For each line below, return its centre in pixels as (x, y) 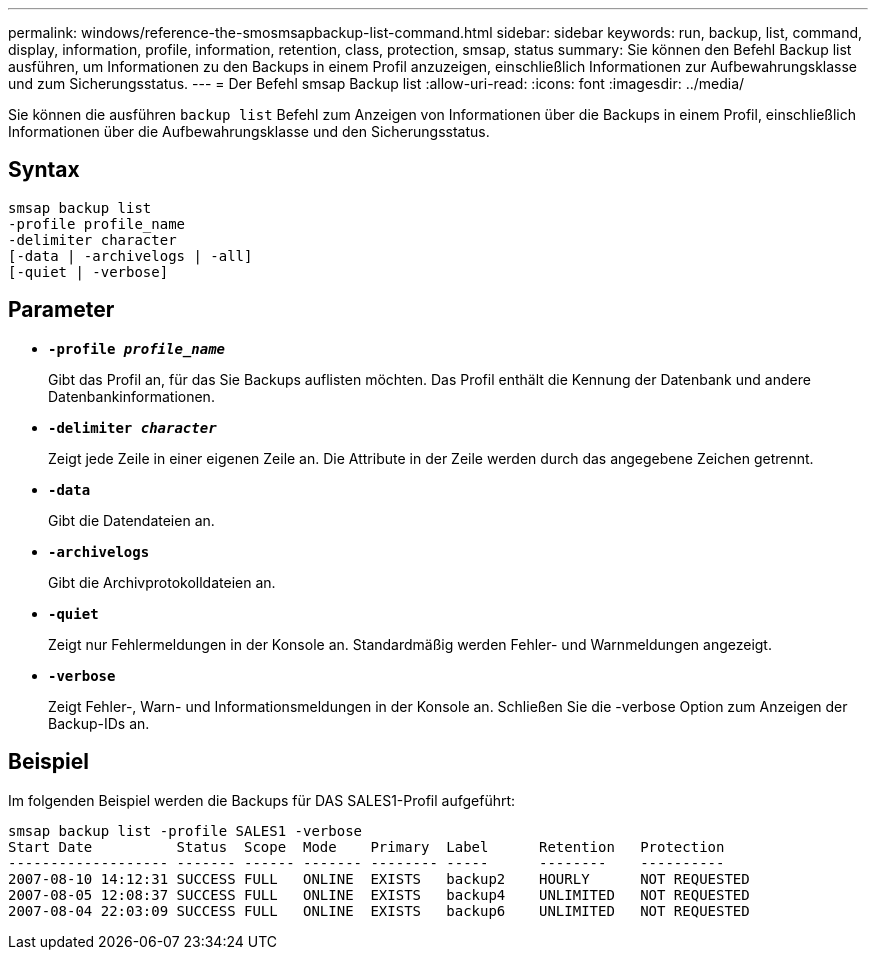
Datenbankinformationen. (131, 396)
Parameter (61, 310)
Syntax (44, 170)
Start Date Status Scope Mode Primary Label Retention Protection (366, 846)
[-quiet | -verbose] (88, 271)
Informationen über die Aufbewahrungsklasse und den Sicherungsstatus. (249, 131)
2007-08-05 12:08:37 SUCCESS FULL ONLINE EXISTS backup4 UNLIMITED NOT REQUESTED (379, 894)
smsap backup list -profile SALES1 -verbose (185, 830)
